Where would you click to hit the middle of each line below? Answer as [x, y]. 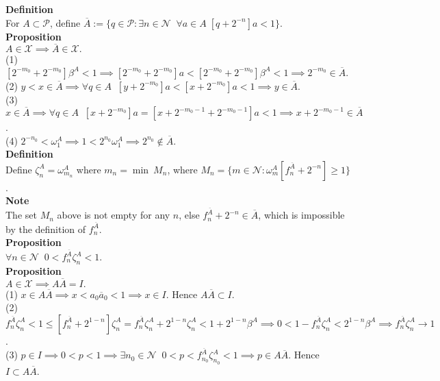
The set [21, 215]
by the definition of [46, 229]
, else [189, 215]
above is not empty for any [114, 215]
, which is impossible [301, 215]
